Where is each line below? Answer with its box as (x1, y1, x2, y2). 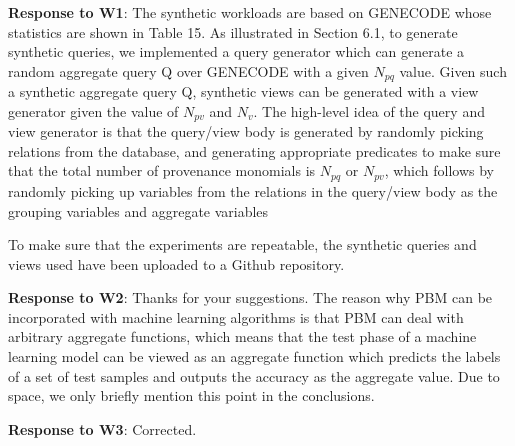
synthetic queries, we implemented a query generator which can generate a (8, 41, 465, 62)
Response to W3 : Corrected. (8, 418, 197, 439)
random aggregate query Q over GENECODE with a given (8, 60, 369, 81)
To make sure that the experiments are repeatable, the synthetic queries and (8, 234, 477, 255)
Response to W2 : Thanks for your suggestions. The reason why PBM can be (8, 287, 493, 308)
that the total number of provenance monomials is (8, 160, 316, 181)
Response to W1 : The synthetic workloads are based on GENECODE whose (8, 2, 492, 22)
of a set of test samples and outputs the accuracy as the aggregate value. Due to (8, 365, 500, 386)
